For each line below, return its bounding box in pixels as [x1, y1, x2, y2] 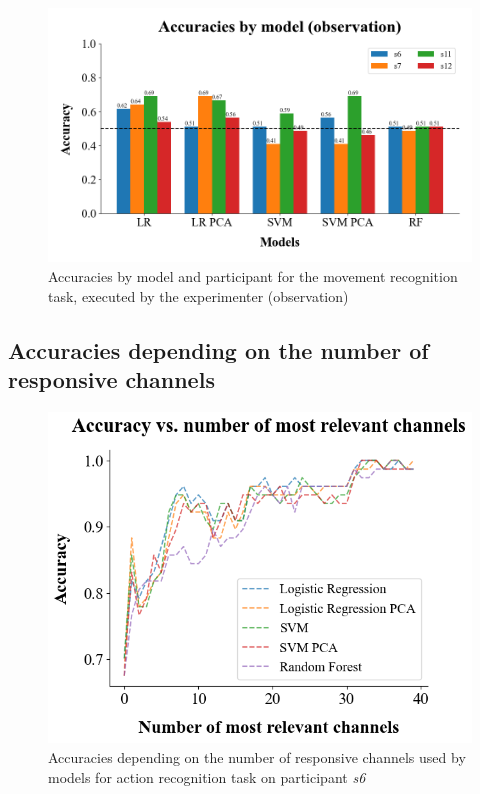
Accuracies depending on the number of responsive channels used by [48, 746, 466, 767]
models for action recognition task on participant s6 [48, 766, 366, 787]
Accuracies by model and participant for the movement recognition [48, 265, 458, 286]
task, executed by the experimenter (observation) [48, 285, 349, 306]
